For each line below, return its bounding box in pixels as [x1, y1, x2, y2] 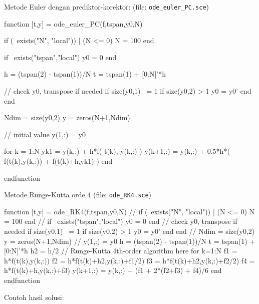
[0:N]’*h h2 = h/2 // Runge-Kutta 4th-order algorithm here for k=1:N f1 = [4, 245, 237, 256]
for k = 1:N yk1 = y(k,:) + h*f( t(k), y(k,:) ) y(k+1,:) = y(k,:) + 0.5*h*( [4, 146, 230, 156]
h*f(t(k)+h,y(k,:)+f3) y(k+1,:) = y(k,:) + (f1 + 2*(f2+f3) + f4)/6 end [4, 265, 222, 275]
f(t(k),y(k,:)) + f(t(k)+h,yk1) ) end [4, 156, 113, 166]
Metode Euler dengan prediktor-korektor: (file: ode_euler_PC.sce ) [4, 2, 209, 12]
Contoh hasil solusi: [4, 291, 64, 302]
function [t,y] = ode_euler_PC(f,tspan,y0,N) [4, 18, 143, 29]
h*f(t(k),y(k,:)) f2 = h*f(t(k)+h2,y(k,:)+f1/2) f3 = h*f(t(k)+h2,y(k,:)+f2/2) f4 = [4, 255, 255, 265]
